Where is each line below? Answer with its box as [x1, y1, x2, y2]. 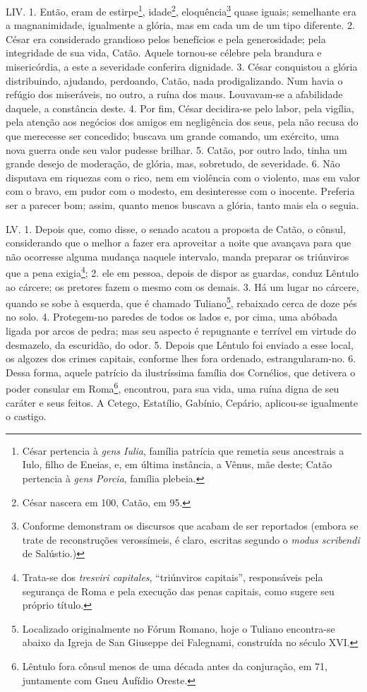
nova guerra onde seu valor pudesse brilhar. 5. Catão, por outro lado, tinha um [6, 142, 347, 157]
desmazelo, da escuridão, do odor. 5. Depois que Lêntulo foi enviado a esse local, [6, 337, 354, 352]
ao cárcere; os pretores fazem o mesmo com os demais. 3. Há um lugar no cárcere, [6, 279, 359, 294]
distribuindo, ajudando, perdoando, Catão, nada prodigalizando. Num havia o [6, 73, 343, 88]
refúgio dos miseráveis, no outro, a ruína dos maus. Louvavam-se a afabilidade [6, 87, 343, 102]
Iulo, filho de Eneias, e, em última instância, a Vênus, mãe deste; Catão [22, 457, 332, 472]
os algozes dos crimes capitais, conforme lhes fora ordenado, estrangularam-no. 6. [6, 351, 356, 366]
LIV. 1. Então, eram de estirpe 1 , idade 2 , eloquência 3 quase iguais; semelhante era [6, 2, 356, 18]
